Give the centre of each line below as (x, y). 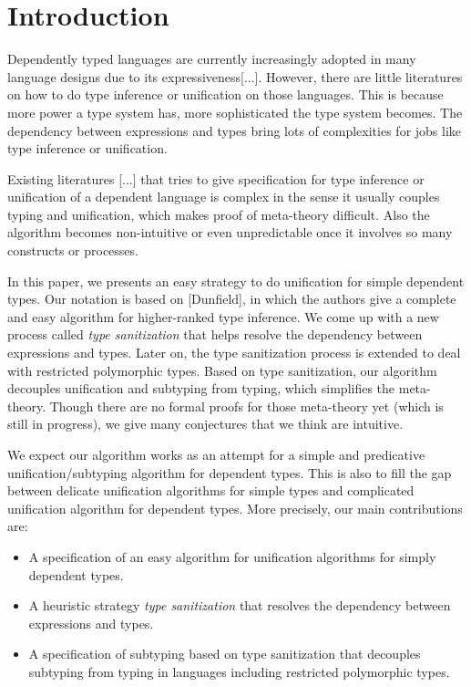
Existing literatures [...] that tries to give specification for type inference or (216, 178)
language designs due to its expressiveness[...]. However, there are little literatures (235, 76)
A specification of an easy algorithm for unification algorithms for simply (232, 556)
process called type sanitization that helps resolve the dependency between (215, 334)
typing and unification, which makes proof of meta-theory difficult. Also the (219, 214)
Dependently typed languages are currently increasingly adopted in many (212, 59)
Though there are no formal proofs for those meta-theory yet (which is (246, 406)
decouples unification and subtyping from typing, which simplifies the (201, 388)
